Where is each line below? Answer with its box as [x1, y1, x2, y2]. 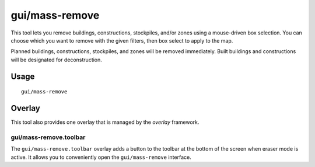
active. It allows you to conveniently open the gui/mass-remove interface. [10, 154, 192, 161]
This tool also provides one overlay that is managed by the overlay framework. [10, 119, 199, 126]
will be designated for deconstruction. [10, 56, 102, 63]
